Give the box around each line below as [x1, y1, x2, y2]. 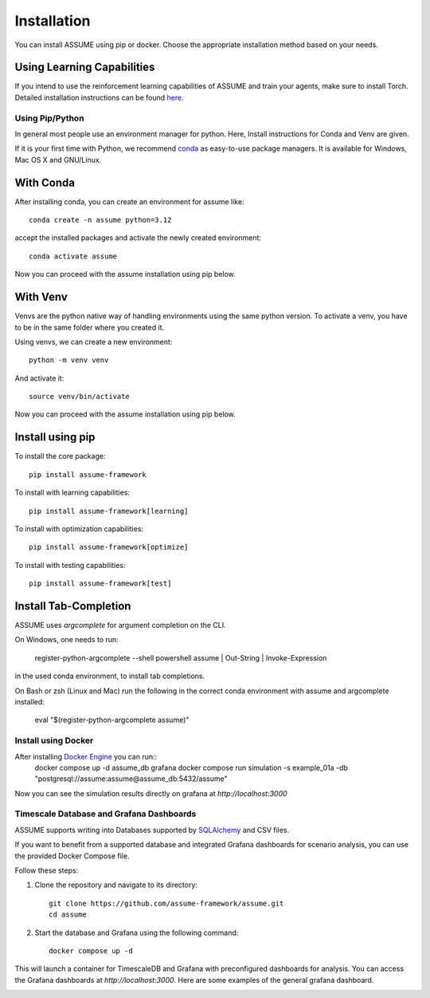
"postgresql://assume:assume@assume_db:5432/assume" [34, 774, 228, 783]
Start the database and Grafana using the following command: [34, 928, 239, 937]
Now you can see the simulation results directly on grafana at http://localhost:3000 [14, 788, 287, 798]
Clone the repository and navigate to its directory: [34, 880, 198, 890]
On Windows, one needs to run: [14, 635, 119, 645]
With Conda [14, 176, 76, 189]
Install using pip [14, 431, 96, 444]
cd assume [49, 910, 87, 919]
